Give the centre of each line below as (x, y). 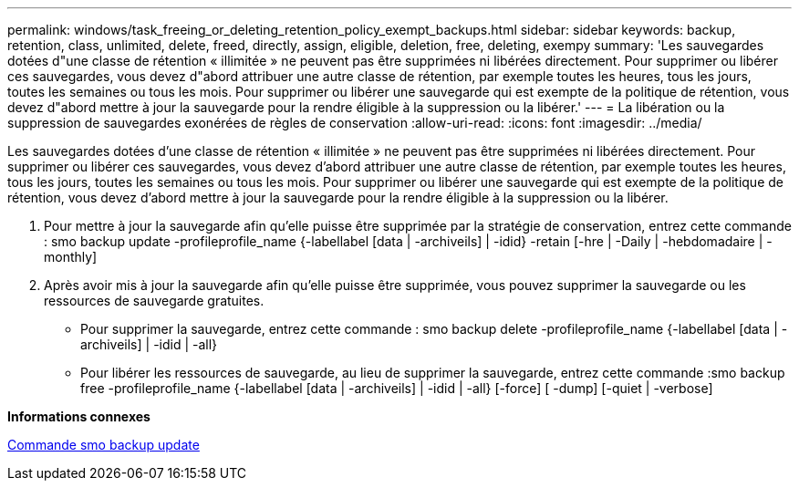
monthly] (71, 257)
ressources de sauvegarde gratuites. (154, 301)
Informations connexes (79, 416)
